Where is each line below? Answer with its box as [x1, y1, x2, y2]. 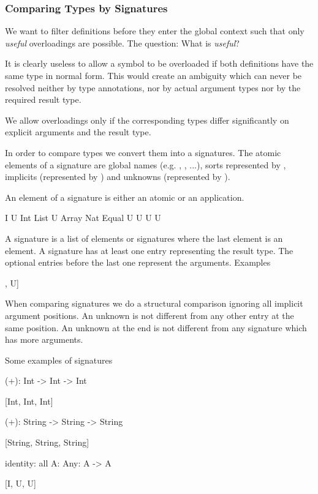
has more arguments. [5, 333, 83, 346]
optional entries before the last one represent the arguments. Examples [5, 256, 271, 269]
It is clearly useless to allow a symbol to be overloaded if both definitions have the [5, 57, 314, 70]
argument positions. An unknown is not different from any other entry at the [5, 309, 294, 321]
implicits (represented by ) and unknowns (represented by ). [5, 170, 230, 183]
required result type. [5, 93, 81, 106]
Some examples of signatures [5, 353, 113, 366]
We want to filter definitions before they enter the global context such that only [5, 24, 305, 37]
